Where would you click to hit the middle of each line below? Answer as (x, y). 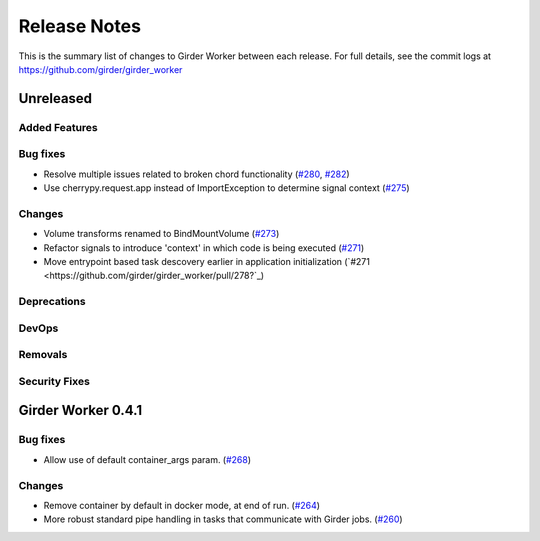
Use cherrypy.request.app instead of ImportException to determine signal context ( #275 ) (226, 188)
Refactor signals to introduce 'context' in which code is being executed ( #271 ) (204, 247)
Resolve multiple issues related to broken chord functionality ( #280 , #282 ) (196, 174)
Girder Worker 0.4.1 (80, 410)
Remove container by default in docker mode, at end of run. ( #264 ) (181, 505)
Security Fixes (54, 381)
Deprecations (52, 302)
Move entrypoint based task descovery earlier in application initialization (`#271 (206, 261)
